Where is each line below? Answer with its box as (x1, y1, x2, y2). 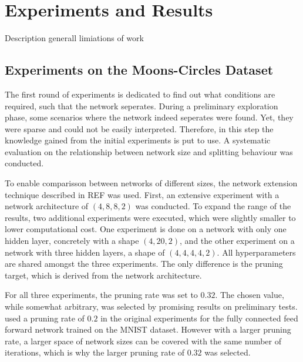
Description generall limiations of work (5, 32, 144, 44)
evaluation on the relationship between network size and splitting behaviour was (5, 145, 293, 157)
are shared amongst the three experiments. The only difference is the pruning (5, 257, 283, 270)
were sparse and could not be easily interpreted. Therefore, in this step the (5, 122, 274, 135)
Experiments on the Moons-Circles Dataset (5, 61, 274, 79)
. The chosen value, (215, 289, 284, 301)
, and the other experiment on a (180, 234, 295, 247)
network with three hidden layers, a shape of (5, 246, 165, 258)
